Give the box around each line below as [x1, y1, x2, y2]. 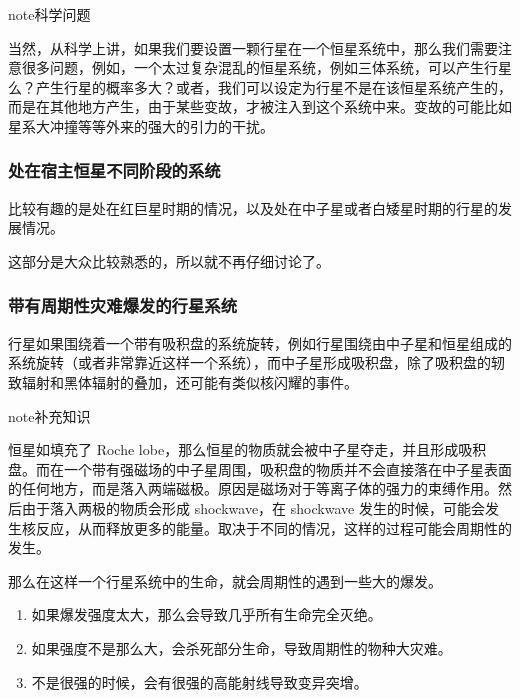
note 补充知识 [8, 405, 91, 426]
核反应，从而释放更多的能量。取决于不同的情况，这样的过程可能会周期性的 [21, 517, 512, 538]
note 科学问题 [8, 4, 91, 24]
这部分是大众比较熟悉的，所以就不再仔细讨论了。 [8, 250, 330, 271]
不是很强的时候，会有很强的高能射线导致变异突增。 [31, 671, 368, 692]
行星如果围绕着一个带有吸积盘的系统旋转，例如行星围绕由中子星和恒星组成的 [8, 332, 512, 353]
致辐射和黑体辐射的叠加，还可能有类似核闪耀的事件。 [8, 371, 358, 392]
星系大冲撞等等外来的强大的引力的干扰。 [8, 115, 274, 136]
